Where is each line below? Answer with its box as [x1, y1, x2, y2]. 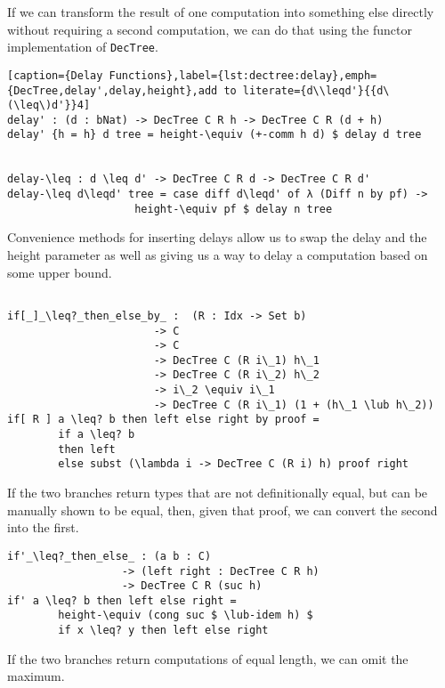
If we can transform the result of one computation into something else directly [7, 3, 434, 20]
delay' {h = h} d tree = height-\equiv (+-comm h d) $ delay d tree [7, 128, 422, 142]
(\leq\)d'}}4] [7, 99, 91, 112]
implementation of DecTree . [7, 37, 158, 56]
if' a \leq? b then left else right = [7, 594, 237, 607]
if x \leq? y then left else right [58, 624, 269, 637]
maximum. [7, 667, 65, 685]
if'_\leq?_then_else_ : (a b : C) [7, 549, 212, 563]
